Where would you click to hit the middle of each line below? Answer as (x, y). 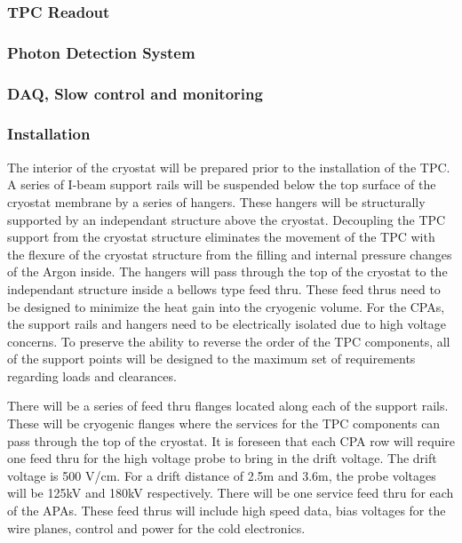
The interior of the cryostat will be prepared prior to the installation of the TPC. (229, 167)
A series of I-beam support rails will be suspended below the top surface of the (222, 184)
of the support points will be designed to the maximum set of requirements (211, 359)
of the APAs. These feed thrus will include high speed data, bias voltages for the (227, 511)
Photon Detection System (101, 52)
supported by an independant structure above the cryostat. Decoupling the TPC (227, 219)
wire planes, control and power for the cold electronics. (156, 527)
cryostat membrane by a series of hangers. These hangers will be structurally (216, 201)
